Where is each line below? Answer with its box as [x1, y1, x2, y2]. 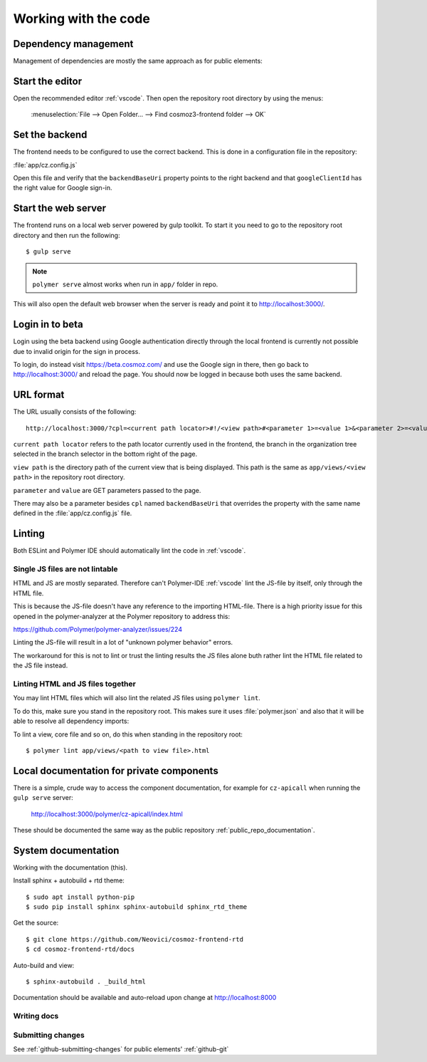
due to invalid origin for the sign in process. [13, 347, 140, 355]
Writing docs [13, 1011, 59, 1021]
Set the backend [13, 129, 88, 141]
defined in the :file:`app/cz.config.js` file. [13, 509, 132, 518]
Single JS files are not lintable [13, 564, 118, 574]
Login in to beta [13, 318, 83, 330]
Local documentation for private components [13, 764, 218, 776]
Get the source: [13, 919, 59, 927]
